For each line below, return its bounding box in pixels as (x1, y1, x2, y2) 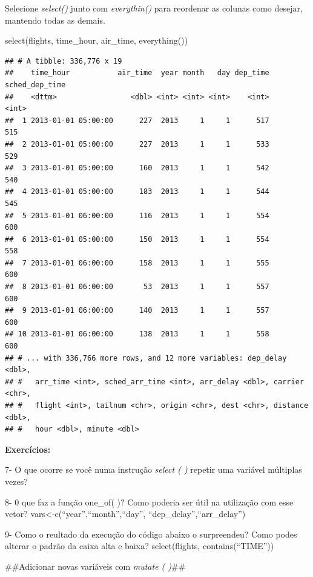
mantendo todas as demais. (5, 13, 105, 26)
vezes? (5, 475, 28, 487)
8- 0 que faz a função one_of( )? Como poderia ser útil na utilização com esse (5, 495, 294, 508)
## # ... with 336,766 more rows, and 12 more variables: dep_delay (5, 353, 287, 362)
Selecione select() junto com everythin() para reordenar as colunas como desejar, (5, 2, 303, 14)
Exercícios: (5, 442, 51, 455)
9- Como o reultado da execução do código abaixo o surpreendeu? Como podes (5, 527, 297, 540)
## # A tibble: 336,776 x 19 (5, 56, 122, 65)
